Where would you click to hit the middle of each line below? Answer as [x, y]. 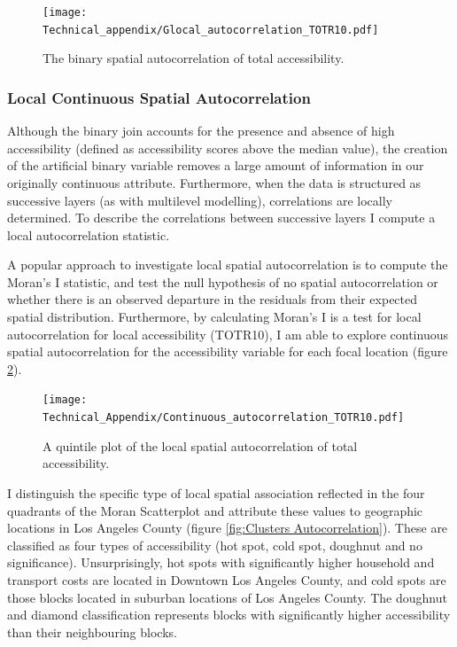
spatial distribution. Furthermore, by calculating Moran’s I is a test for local [214, 317]
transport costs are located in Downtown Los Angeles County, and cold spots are [227, 579]
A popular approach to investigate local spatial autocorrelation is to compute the [228, 265]
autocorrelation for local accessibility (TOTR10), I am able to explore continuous [228, 334]
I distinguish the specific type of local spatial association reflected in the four [216, 492]
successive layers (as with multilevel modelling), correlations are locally [200, 200]
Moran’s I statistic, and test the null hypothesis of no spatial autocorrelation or [223, 281]
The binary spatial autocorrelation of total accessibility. [194, 58]
